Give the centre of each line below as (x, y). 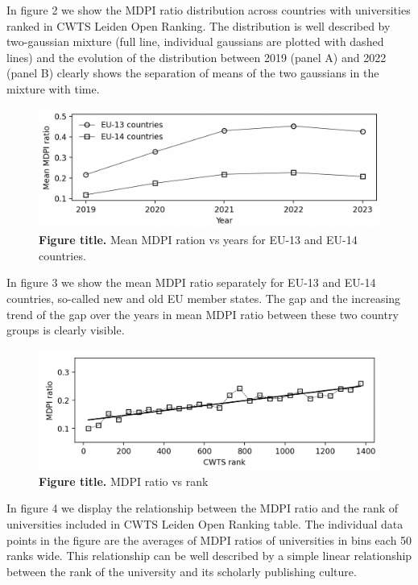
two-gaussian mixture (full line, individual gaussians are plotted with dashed (195, 41)
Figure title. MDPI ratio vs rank (124, 481)
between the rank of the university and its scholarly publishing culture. (182, 571)
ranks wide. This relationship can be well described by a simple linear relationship (209, 556)
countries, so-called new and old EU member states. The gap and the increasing (204, 298)
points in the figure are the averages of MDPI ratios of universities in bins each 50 (209, 539)
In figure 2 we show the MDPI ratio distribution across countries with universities (209, 10)
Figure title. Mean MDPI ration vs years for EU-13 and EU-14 (198, 240)
